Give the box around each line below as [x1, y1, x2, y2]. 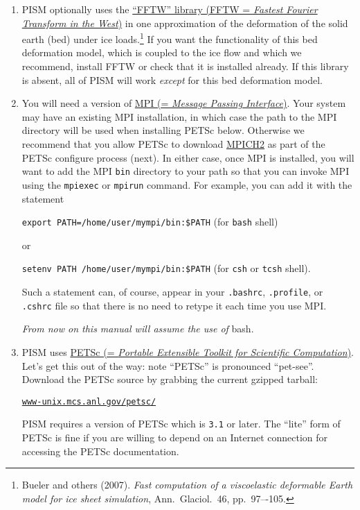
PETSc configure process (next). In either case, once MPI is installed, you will [21, 150, 354, 164]
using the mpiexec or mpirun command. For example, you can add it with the [21, 177, 352, 192]
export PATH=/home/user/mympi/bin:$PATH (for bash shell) [21, 214, 278, 229]
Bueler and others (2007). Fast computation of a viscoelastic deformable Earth [21, 477, 353, 492]
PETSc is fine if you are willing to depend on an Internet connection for [21, 430, 328, 444]
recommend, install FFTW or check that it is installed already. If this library [21, 59, 349, 74]
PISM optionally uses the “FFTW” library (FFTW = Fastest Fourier [21, 2, 318, 16]
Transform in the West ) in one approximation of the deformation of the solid [21, 15, 348, 30]
